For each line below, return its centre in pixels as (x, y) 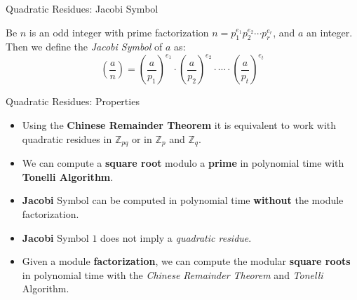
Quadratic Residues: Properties (73, 101)
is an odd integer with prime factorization (119, 32)
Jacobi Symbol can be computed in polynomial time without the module (183, 200)
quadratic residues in (67, 138)
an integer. (330, 32)
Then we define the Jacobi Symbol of (84, 47)
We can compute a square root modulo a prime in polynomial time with (183, 163)
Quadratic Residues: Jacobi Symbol (82, 8)
